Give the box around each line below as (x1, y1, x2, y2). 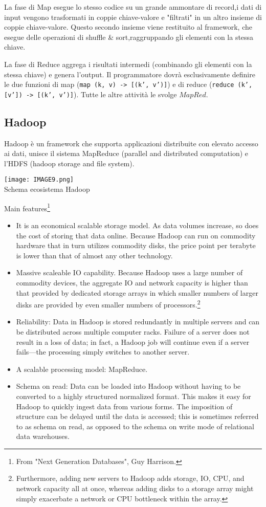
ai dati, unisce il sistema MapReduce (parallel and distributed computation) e (4, 148, 248, 159)
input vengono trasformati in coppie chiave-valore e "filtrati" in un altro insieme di (4, 11, 262, 22)
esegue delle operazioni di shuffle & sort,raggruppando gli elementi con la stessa (4, 31, 254, 42)
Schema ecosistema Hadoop (4, 184, 90, 194)
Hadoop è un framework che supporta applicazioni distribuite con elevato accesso (4, 138, 258, 148)
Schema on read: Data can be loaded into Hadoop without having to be (16, 381, 241, 391)
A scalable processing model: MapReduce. (16, 363, 148, 374)
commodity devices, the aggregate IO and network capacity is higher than (16, 277, 248, 288)
